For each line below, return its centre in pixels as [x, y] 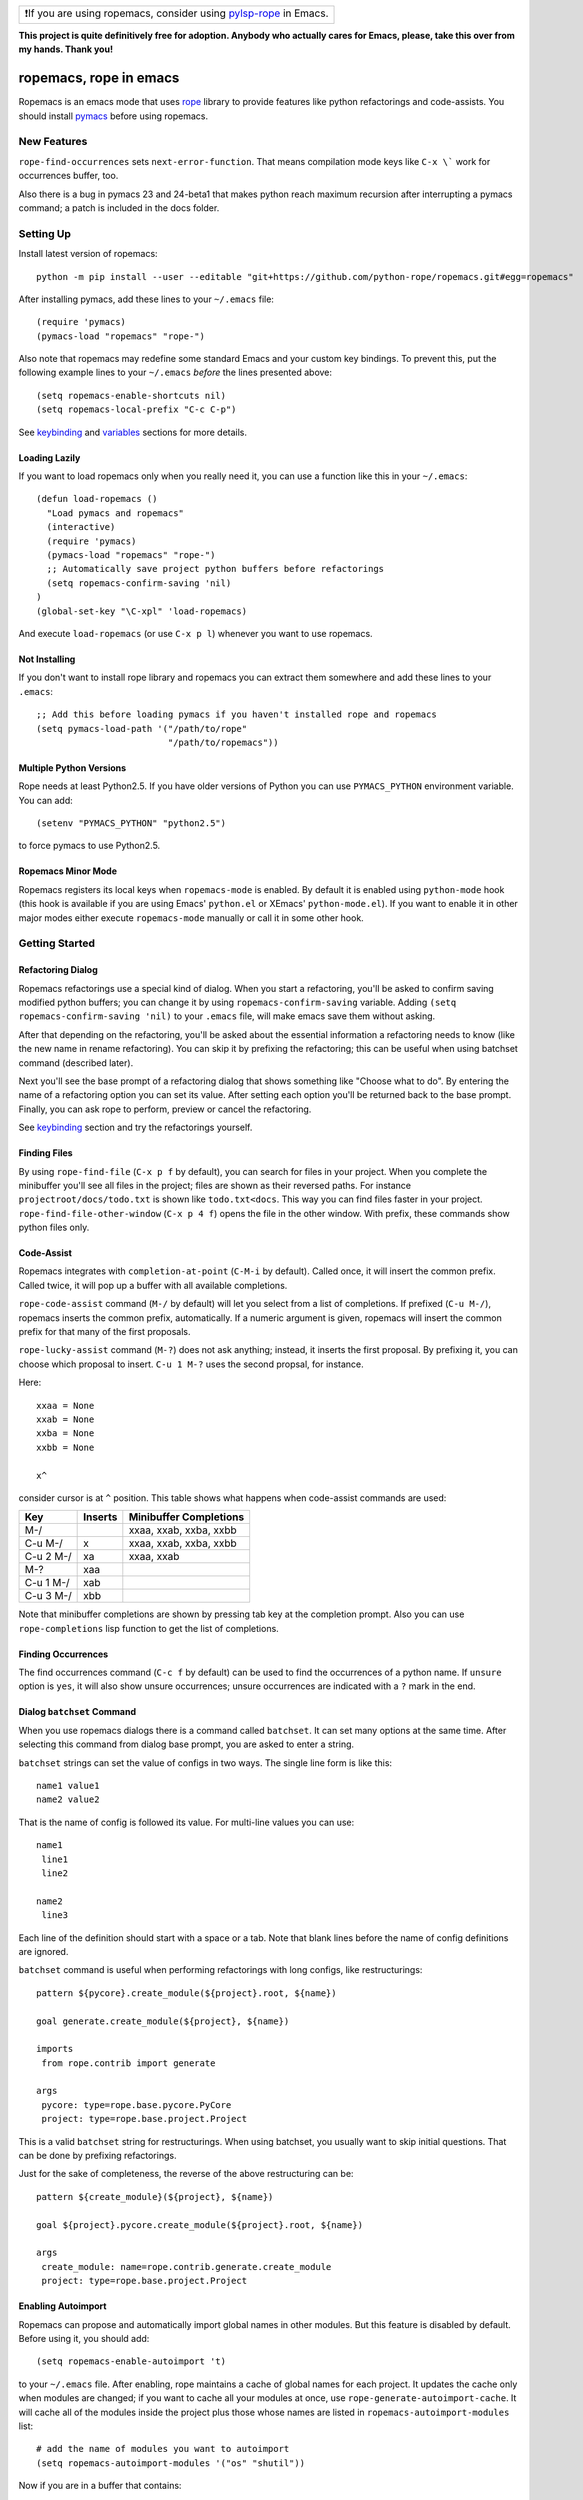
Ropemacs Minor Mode [68, 871]
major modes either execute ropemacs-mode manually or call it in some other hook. [191, 917]
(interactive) [81, 527]
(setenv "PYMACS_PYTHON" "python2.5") [131, 823]
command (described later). [76, 1062]
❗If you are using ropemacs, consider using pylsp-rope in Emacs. [176, 13]
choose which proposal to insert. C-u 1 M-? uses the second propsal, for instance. [191, 1364]
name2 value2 [68, 1799]
